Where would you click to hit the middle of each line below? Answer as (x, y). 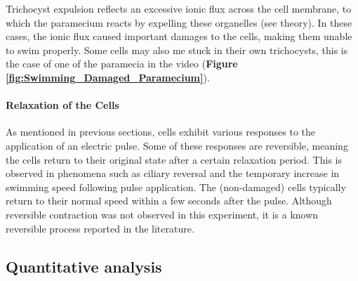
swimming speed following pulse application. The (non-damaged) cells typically (176, 187)
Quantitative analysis (84, 266)
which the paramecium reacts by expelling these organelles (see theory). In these (179, 22)
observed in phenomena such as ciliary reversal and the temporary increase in (173, 173)
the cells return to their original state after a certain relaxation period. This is (174, 159)
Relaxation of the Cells (62, 105)
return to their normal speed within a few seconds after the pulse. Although (169, 201)
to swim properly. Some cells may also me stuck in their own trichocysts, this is (177, 50)
